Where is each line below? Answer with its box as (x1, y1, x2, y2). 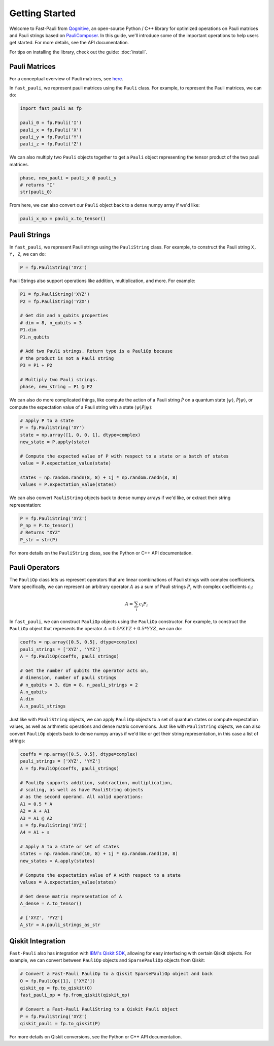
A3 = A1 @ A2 (20, 815, 53, 821)
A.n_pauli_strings (20, 703, 66, 709)
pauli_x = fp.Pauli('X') (20, 127, 82, 133)
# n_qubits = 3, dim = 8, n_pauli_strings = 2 (20, 682, 138, 688)
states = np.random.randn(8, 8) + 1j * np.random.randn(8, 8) (20, 474, 178, 480)
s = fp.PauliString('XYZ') (20, 822, 87, 828)
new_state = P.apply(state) (20, 439, 90, 445)
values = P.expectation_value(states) (20, 482, 117, 487)
